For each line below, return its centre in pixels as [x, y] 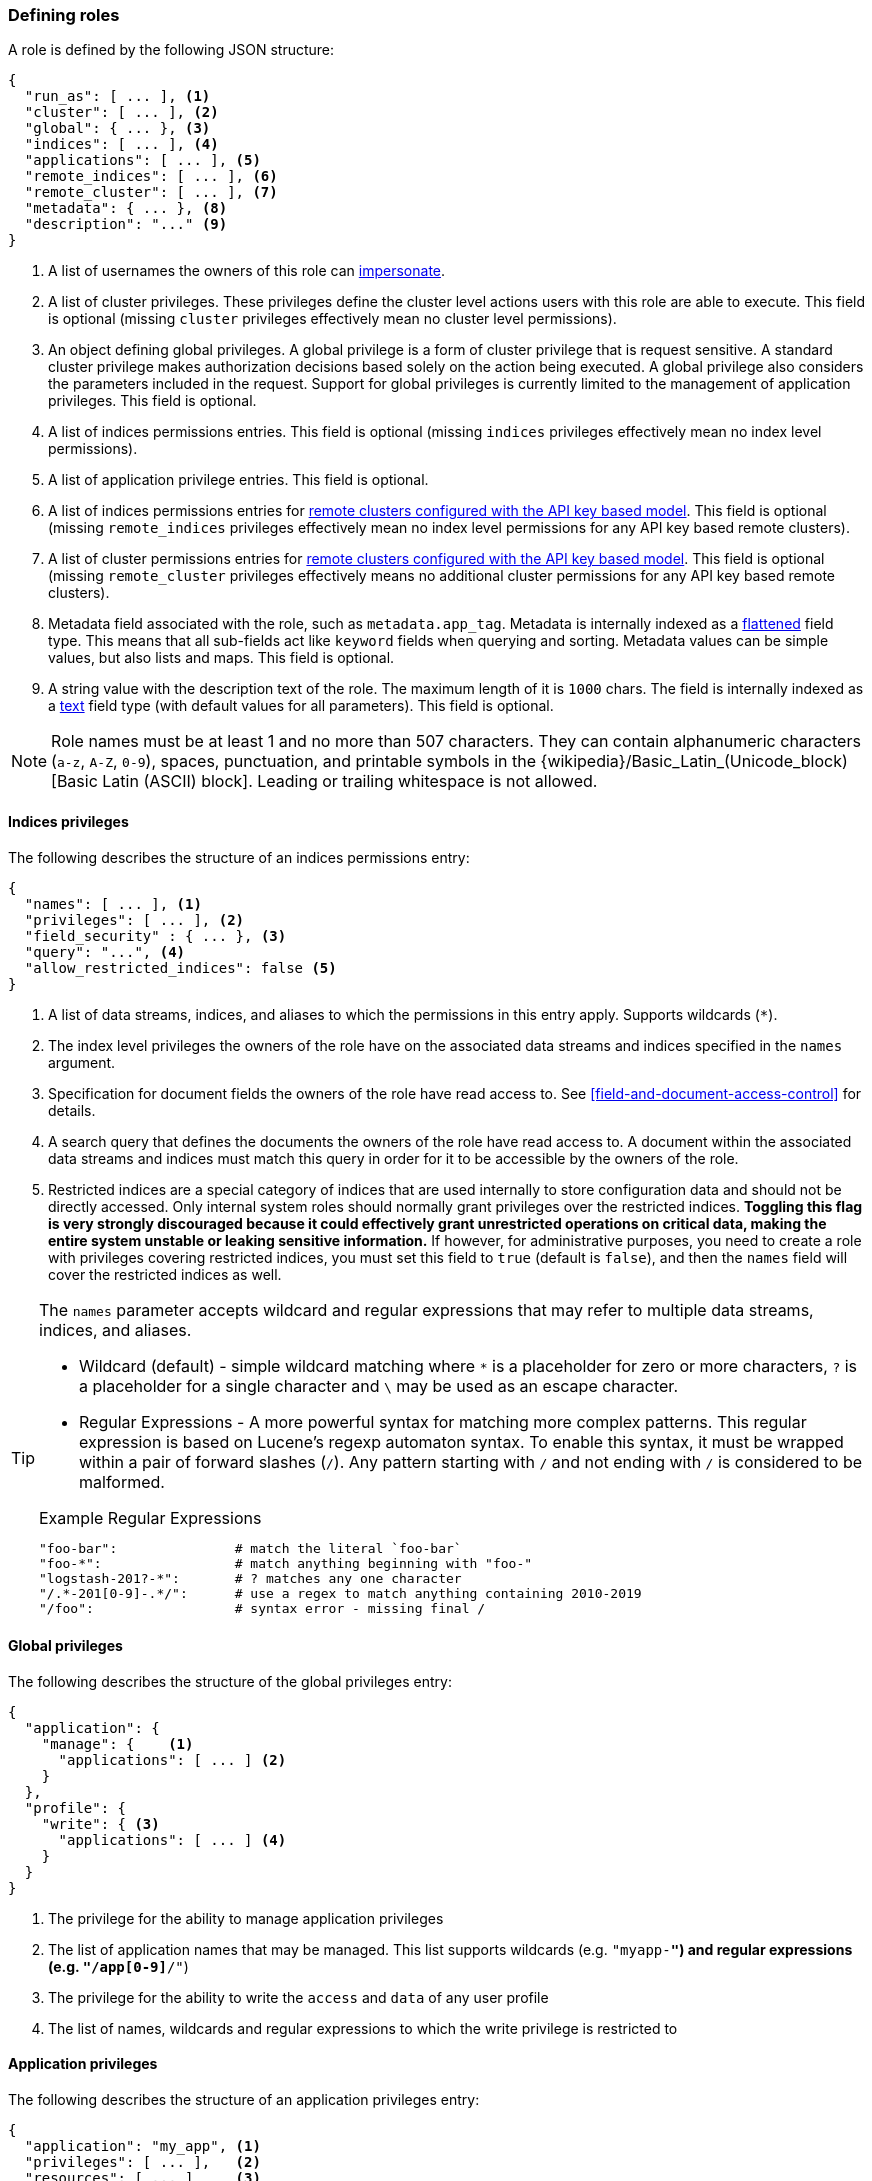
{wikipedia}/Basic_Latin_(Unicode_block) [694, 761]
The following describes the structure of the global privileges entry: [230, 1681]
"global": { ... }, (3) [117, 128]
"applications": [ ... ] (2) [172, 1759]
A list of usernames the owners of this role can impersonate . [247, 271]
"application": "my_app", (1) [142, 2146]
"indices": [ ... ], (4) [121, 144]
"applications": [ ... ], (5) [142, 160]
